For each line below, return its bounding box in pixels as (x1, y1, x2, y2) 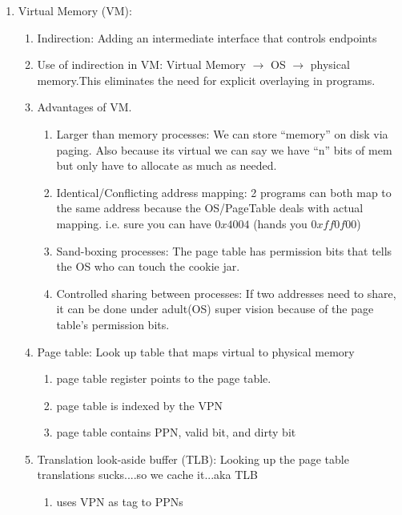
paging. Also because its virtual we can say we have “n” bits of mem (56, 141, 392, 158)
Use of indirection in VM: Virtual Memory (37, 56, 246, 73)
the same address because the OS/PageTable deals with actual (56, 199, 364, 216)
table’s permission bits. (56, 316, 170, 332)
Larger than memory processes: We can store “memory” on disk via (56, 125, 388, 142)
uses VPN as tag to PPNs (56, 493, 183, 510)
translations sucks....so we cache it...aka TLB (37, 466, 258, 483)
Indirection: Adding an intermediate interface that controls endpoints (37, 29, 377, 46)
